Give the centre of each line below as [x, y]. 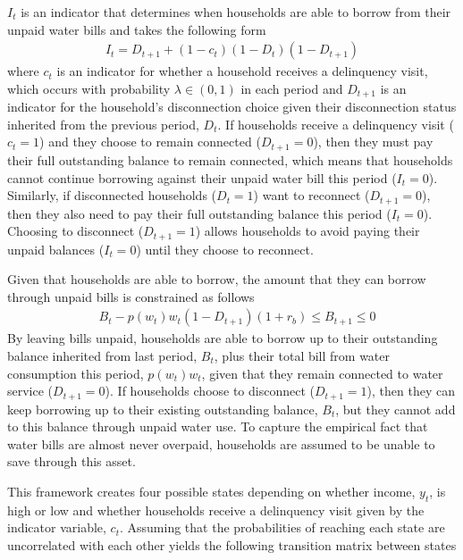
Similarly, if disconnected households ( [112, 195]
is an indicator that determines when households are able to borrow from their [236, 12]
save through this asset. [72, 461]
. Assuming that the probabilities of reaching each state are [282, 527]
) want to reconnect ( [311, 195]
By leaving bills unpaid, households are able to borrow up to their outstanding [223, 338]
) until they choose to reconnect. [225, 249]
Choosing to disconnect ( [76, 231]
